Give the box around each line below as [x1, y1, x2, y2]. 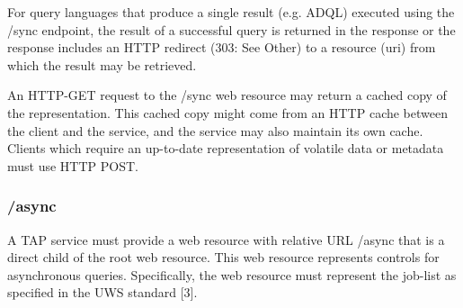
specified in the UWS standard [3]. [7, 283, 198, 302]
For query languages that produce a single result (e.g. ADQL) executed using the [7, 3, 455, 21]
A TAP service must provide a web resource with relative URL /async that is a [7, 230, 445, 249]
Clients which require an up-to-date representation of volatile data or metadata [7, 139, 444, 158]
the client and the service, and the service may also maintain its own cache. [7, 121, 423, 140]
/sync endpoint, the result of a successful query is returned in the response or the [7, 20, 456, 39]
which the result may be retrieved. [7, 55, 197, 74]
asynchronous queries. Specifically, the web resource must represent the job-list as [7, 265, 457, 284]
